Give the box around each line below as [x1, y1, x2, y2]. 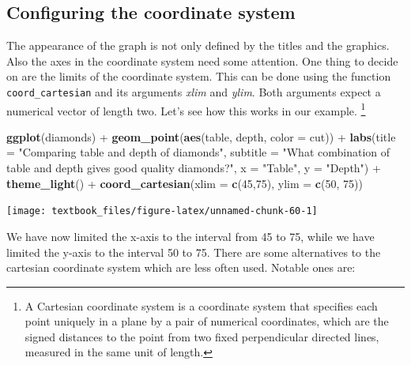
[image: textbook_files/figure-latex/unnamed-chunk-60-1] [6, 205, 318, 217]
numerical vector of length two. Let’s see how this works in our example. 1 [6, 100, 366, 119]
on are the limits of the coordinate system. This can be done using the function [6, 68, 391, 85]
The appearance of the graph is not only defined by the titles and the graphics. [6, 37, 390, 54]
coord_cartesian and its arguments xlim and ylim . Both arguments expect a [6, 83, 381, 100]
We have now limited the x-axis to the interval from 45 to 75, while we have [6, 228, 375, 244]
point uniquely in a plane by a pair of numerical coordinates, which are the [25, 313, 389, 329]
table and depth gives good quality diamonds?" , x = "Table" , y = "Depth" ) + [6, 160, 381, 176]
